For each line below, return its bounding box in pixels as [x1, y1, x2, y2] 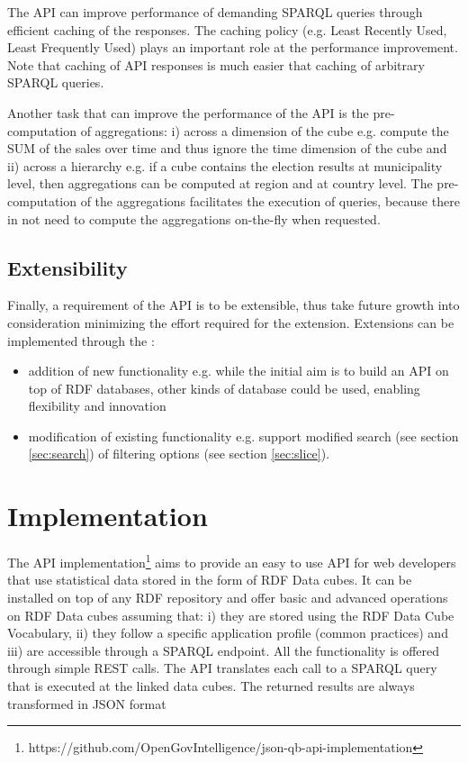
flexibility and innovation [28, 396, 166, 415]
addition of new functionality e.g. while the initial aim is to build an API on [28, 361, 449, 380]
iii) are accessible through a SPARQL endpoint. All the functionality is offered [7, 640, 440, 659]
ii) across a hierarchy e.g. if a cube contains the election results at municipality [7, 156, 443, 175]
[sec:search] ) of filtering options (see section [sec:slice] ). [28, 444, 330, 463]
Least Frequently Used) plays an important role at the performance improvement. [7, 38, 458, 57]
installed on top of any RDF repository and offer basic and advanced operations [7, 588, 448, 607]
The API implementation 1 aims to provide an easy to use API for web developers [7, 550, 456, 571]
